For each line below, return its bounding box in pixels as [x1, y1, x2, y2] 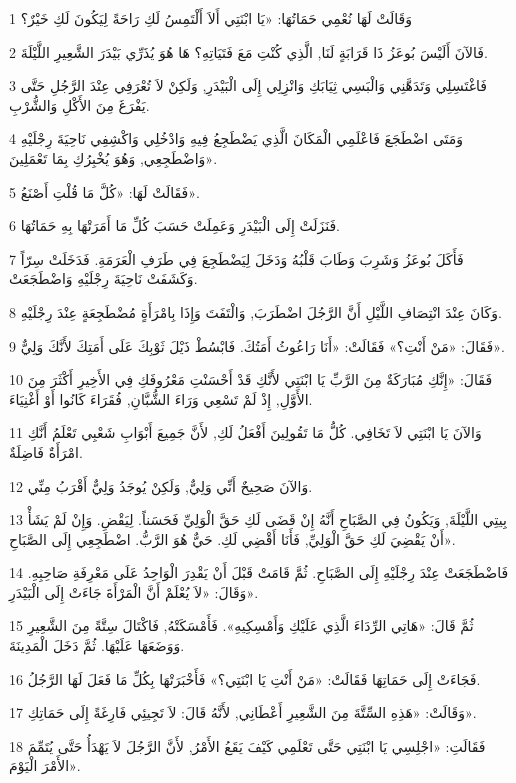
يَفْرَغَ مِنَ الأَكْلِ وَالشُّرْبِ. [9, 94, 150, 115]
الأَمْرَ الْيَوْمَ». [9, 755, 81, 776]
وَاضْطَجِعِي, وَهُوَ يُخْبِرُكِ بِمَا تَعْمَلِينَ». [9, 147, 218, 168]
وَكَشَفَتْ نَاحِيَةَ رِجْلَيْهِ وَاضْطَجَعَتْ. [9, 268, 198, 289]
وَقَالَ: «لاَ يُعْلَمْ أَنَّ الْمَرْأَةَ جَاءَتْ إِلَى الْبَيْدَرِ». [9, 581, 259, 602]
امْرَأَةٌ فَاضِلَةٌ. [9, 441, 83, 462]
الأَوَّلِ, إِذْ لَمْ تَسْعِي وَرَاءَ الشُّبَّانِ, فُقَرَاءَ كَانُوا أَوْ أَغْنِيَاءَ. [9, 388, 313, 409]
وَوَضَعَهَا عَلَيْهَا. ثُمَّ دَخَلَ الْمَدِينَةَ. [9, 635, 185, 656]
